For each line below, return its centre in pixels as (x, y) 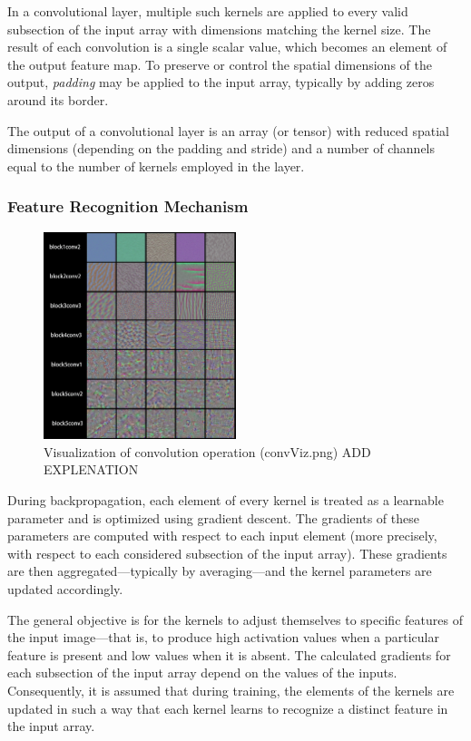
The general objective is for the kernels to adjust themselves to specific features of (235, 619)
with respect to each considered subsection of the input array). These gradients (227, 553)
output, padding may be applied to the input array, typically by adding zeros (221, 82)
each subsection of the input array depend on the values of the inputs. (202, 673)
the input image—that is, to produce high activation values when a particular (223, 637)
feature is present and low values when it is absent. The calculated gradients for (229, 654)
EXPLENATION (91, 469)
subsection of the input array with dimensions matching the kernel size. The (219, 29)
